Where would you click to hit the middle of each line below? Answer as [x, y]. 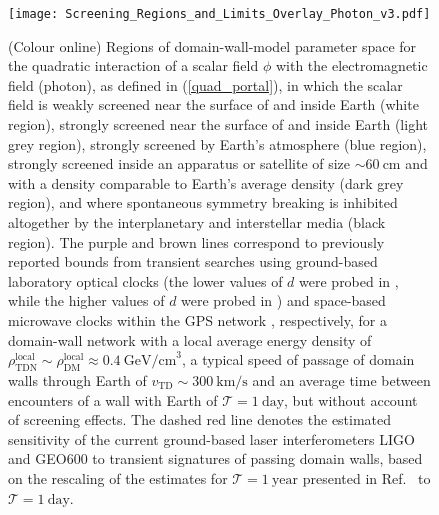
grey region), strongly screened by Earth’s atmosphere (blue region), [217, 143]
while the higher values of [86, 300]
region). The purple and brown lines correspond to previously [196, 241]
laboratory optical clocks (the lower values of [145, 280]
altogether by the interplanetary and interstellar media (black [197, 222]
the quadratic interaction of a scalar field [133, 65]
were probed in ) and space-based [283, 300]
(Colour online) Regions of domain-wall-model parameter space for [212, 45]
